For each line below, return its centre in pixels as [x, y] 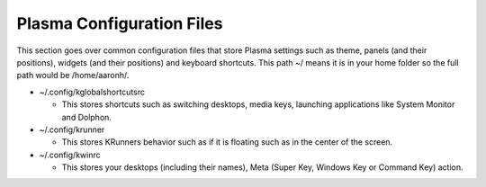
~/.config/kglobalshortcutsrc [92, 92]
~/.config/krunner [72, 129]
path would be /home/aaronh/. [73, 76]
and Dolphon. [87, 117]
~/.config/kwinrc [70, 155]
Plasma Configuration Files [120, 23]
